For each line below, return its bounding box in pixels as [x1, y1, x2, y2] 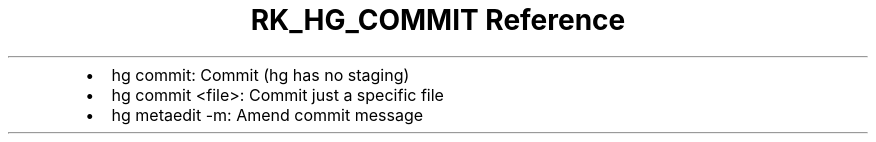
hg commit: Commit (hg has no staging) [111, 64, 410, 85]
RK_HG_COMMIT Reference [250, 3, 626, 37]
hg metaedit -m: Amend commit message [111, 104, 424, 125]
